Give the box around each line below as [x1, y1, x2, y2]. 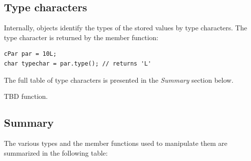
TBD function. [4, 91, 48, 101]
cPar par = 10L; [4, 50, 57, 58]
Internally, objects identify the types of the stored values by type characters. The [4, 23, 247, 33]
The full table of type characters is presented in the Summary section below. [4, 74, 234, 85]
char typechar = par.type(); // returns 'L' [4, 60, 151, 67]
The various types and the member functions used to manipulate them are [4, 138, 227, 148]
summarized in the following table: [4, 147, 108, 158]
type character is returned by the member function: [4, 32, 158, 42]
